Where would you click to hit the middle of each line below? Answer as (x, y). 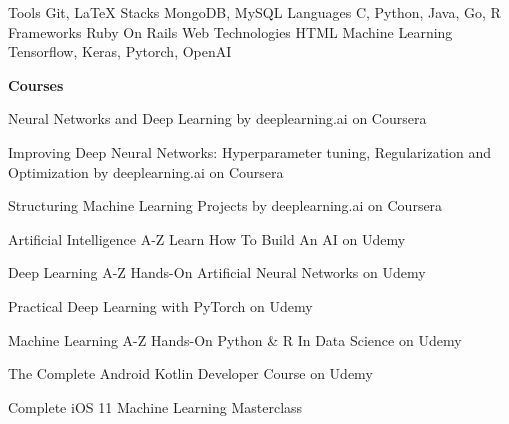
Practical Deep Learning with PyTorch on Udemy (160, 305)
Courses (36, 84)
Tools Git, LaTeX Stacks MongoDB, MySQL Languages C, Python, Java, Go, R (254, 12)
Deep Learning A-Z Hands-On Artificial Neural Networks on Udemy (217, 272)
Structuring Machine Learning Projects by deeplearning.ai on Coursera (225, 205)
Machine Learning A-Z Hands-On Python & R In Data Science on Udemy (235, 339)
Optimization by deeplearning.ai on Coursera (146, 171)
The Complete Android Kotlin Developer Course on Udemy (190, 373)
